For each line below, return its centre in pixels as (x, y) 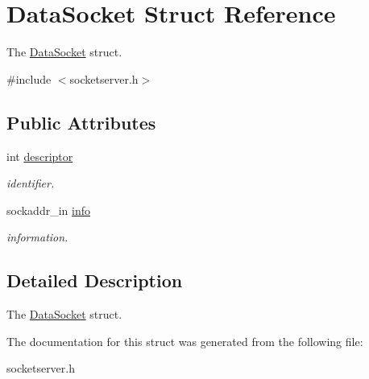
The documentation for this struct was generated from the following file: (185, 341)
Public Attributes (81, 122)
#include (29, 78)
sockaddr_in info (48, 210)
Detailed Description (95, 280)
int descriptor (40, 156)
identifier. (31, 183)
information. (37, 237)
